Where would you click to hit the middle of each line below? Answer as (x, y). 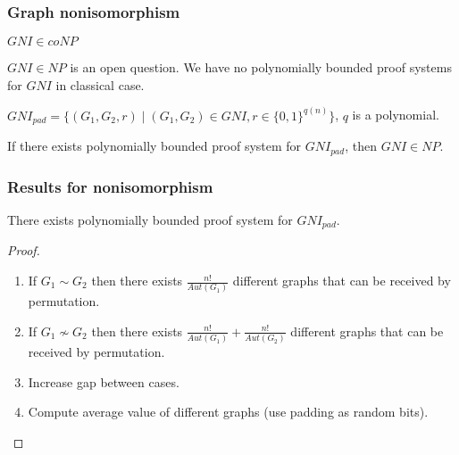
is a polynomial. (396, 115)
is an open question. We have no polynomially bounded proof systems (261, 67)
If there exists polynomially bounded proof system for (154, 146)
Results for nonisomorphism (110, 186)
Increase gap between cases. (104, 381)
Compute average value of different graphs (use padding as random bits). (228, 412)
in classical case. (100, 84)
